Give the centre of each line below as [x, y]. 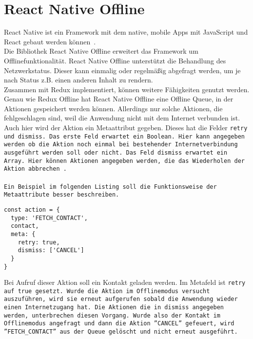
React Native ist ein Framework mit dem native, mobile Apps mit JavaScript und [126, 32]
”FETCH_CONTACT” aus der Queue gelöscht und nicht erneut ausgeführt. [121, 332]
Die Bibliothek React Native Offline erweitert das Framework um [101, 51]
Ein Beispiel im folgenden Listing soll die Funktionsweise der [110, 187]
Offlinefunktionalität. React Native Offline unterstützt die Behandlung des [115, 60]
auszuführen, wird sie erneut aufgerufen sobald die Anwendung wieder [121, 299]
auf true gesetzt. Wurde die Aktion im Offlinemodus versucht [107, 291]
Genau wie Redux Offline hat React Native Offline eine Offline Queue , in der [119, 99]
